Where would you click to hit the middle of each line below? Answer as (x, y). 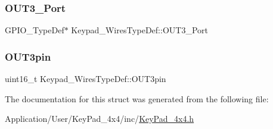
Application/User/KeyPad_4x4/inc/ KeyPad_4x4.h (100, 119)
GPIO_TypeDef (35, 30)
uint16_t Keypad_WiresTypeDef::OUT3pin (86, 79)
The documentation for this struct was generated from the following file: (137, 98)
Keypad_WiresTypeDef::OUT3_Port (139, 30)
